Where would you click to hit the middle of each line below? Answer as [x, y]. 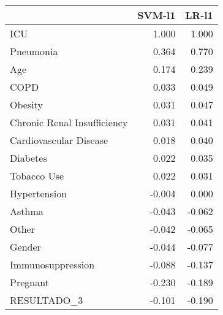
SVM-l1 [157, 15]
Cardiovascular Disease [59, 140]
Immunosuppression [52, 264]
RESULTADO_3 [47, 300]
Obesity [26, 104]
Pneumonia [34, 51]
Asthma [27, 211]
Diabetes [28, 158]
